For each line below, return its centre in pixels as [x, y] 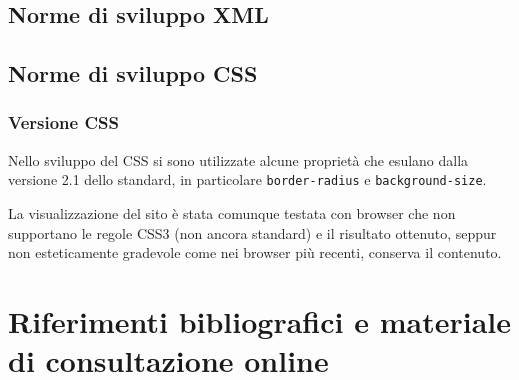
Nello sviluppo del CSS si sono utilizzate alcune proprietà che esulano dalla [238, 159]
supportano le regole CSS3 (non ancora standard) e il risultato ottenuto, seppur [252, 232]
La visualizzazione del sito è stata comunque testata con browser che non [232, 213]
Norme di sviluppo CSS [133, 73]
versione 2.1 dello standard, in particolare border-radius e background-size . [247, 179]
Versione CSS [63, 122]
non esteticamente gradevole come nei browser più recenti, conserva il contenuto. [255, 252]
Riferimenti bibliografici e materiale [259, 321]
